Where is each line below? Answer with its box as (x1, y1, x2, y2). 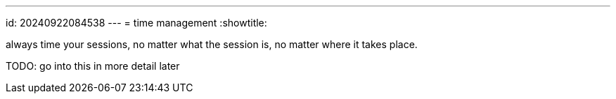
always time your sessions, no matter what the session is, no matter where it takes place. (6, 38, 418, 50)
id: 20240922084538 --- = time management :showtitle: (6, 17, 267, 29)
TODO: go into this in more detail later (6, 60, 180, 72)
